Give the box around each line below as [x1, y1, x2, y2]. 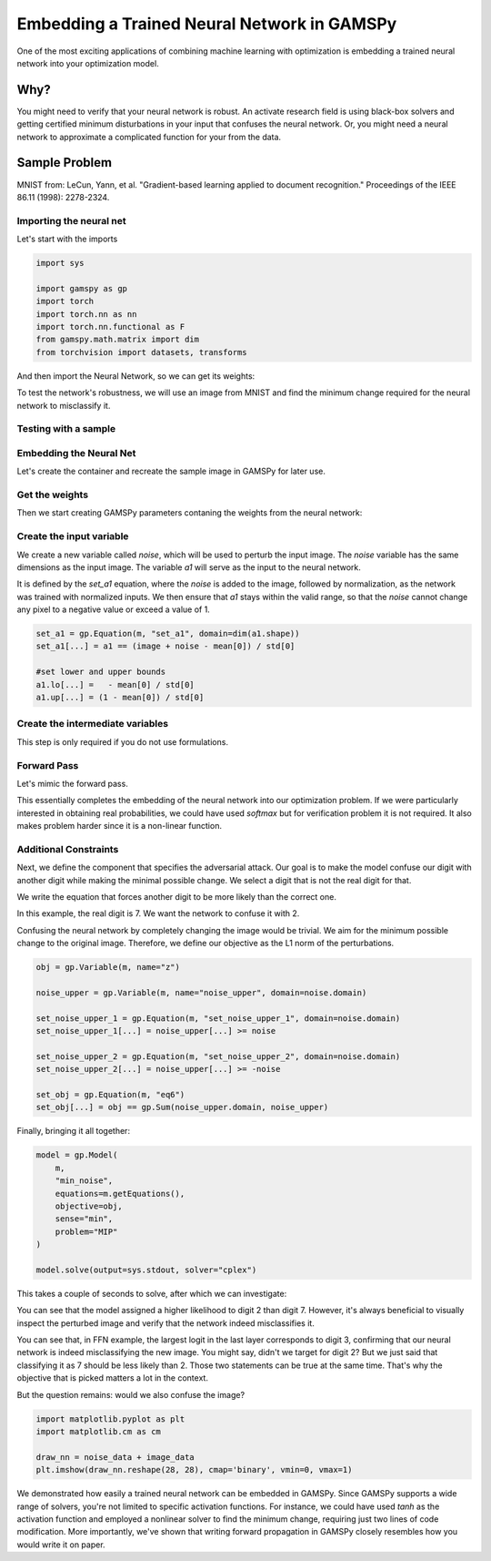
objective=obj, [55, 1200, 123, 1211]
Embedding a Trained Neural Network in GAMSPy [16, 14, 397, 34]
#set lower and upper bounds [35, 667, 166, 678]
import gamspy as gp [35, 283, 127, 293]
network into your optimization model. [16, 57, 159, 68]
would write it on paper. [16, 1539, 105, 1550]
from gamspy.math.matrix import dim [35, 334, 200, 345]
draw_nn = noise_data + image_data [35, 1452, 195, 1462]
